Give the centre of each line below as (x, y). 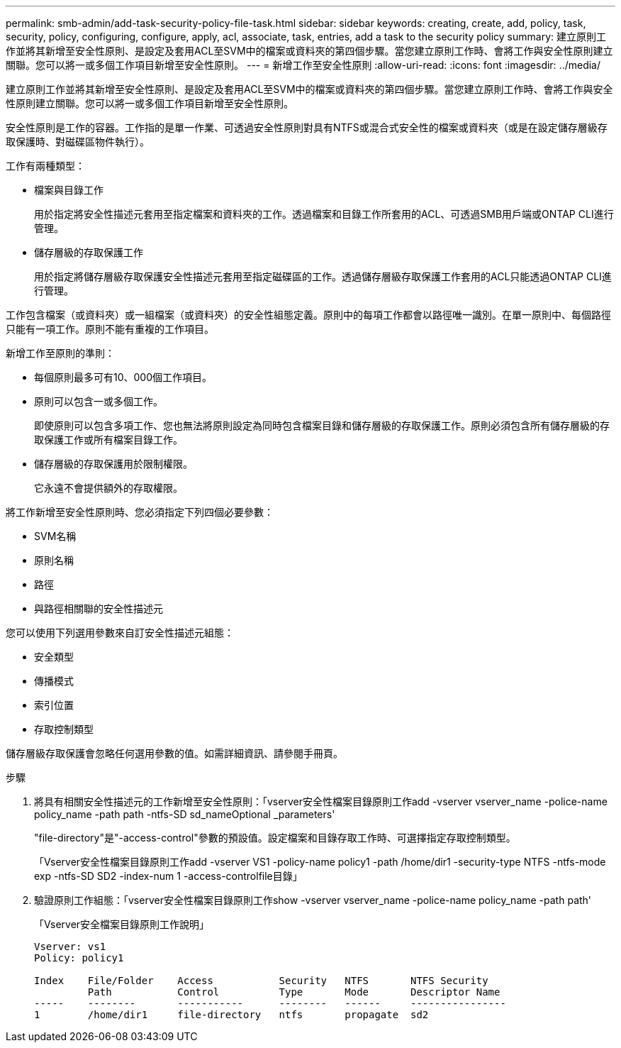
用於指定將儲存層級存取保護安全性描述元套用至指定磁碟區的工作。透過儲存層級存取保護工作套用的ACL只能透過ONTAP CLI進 (323, 276)
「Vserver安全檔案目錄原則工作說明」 (122, 924)
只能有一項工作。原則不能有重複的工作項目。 (110, 329)
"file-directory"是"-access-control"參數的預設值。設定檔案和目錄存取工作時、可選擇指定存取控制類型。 (275, 838)
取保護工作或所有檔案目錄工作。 (108, 440)
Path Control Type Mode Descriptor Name (294, 992)
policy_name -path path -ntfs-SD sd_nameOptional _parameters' (185, 814)
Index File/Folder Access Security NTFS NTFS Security (261, 981)
